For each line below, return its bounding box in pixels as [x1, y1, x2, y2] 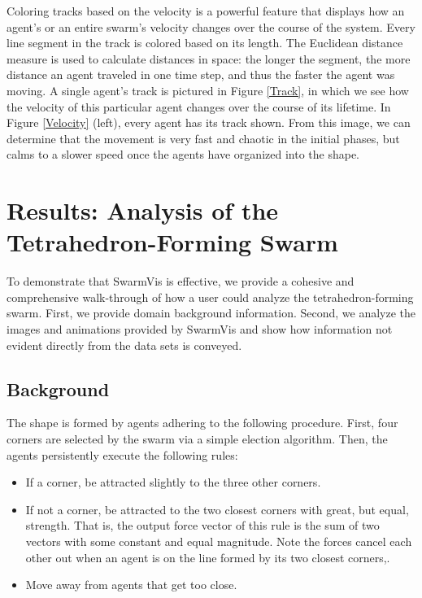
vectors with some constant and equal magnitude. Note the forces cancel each [25, 532, 412, 549]
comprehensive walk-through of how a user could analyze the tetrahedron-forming [7, 288, 414, 305]
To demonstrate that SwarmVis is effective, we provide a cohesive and [7, 273, 355, 290]
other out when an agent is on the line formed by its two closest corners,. [25, 548, 390, 565]
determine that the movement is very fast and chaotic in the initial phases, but [7, 129, 400, 146]
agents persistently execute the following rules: [7, 446, 238, 463]
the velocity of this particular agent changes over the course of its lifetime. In [7, 98, 391, 115]
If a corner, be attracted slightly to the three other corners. [25, 474, 321, 491]
